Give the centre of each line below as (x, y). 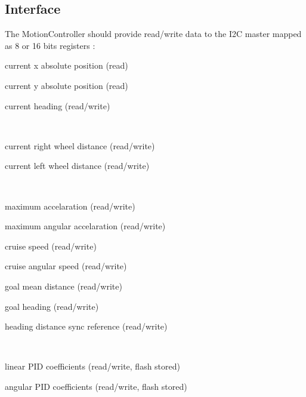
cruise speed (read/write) (51, 246)
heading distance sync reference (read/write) (86, 326)
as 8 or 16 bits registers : (50, 45)
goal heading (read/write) (52, 306)
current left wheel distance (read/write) (77, 166)
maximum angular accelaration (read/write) (85, 226)
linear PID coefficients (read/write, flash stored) (92, 366)
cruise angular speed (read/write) (66, 266)
